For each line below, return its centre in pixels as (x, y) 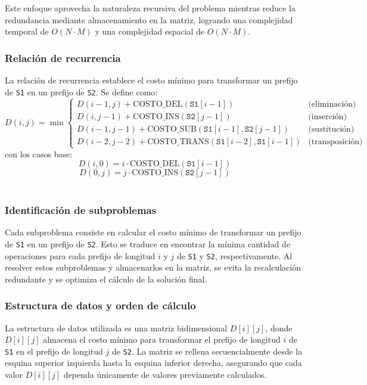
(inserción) (328, 117)
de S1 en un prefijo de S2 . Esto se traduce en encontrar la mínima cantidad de (148, 243)
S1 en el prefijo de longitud (54, 351)
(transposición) (335, 142)
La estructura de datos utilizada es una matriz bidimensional (116, 327)
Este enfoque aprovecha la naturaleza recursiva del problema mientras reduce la (150, 8)
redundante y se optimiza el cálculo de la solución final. (106, 279)
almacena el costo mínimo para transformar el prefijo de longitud (162, 339)
